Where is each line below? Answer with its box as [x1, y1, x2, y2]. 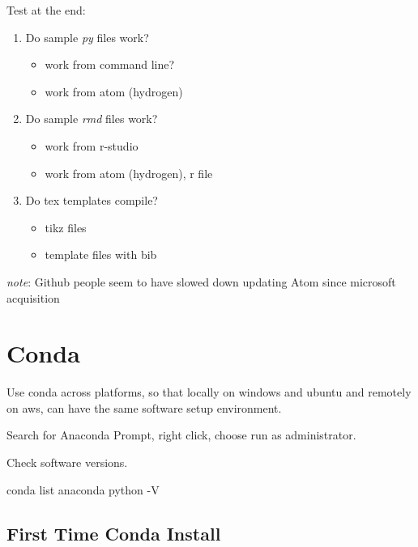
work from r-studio [45, 137, 139, 154]
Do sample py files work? [25, 28, 149, 45]
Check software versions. [6, 454, 128, 471]
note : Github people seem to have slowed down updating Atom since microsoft [6, 273, 396, 290]
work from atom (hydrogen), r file [45, 164, 213, 181]
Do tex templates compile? [25, 192, 158, 209]
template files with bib [45, 246, 157, 263]
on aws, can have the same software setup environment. [6, 399, 282, 416]
